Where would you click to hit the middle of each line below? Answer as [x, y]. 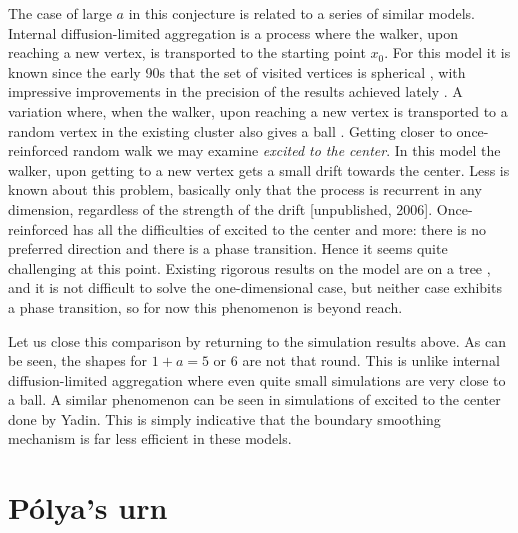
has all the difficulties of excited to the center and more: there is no [279, 228]
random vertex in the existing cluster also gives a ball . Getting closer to [230, 130]
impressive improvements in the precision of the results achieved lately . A [235, 91]
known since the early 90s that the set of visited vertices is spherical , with [237, 71]
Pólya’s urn [88, 507]
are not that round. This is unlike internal [371, 360]
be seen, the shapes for [78, 360]
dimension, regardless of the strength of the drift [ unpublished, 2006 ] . [220, 208]
